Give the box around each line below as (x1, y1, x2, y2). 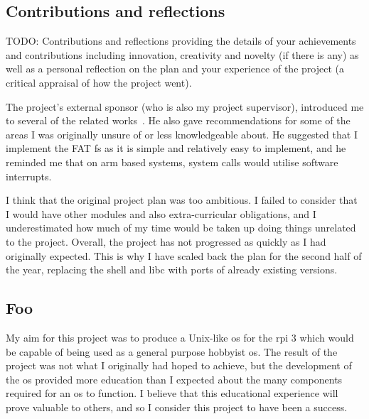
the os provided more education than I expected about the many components (6, 371, 343, 386)
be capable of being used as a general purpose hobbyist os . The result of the (6, 344, 338, 359)
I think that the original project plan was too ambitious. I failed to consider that (6, 192, 358, 207)
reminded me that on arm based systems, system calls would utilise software (6, 154, 338, 169)
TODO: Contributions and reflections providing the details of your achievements (6, 33, 356, 48)
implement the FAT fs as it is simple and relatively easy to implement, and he (6, 141, 346, 156)
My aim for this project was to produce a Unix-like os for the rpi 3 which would (6, 330, 354, 344)
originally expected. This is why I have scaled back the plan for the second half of (6, 248, 362, 263)
